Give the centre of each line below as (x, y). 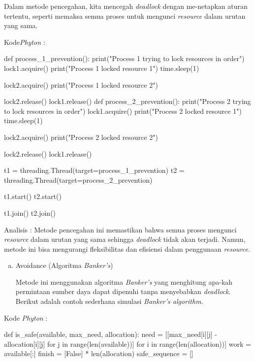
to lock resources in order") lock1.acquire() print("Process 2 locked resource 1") (123, 111)
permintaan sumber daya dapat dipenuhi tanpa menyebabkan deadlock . (123, 291)
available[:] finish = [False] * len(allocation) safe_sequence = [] (99, 353)
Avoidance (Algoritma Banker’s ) (64, 265)
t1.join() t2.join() (30, 213)
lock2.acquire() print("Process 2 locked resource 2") (81, 137)
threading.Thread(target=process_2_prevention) (78, 180)
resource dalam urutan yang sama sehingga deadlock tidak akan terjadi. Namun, (125, 239)
